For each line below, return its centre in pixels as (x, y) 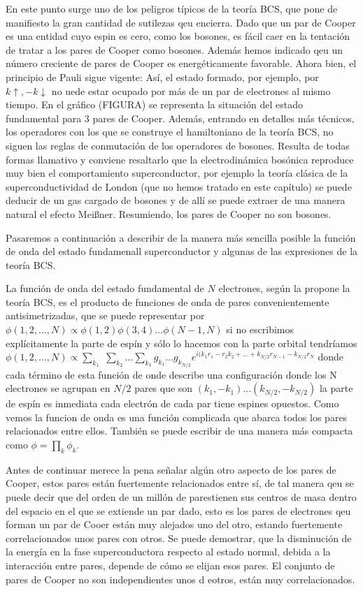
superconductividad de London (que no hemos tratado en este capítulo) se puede (179, 186)
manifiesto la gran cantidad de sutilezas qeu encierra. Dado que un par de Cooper (181, 22)
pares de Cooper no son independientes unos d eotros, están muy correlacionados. (180, 579)
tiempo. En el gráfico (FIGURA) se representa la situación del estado (154, 104)
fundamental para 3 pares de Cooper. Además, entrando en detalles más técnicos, (180, 118)
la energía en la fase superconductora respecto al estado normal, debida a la (168, 552)
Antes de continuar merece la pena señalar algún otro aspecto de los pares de (171, 469)
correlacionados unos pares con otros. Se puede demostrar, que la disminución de (179, 538)
